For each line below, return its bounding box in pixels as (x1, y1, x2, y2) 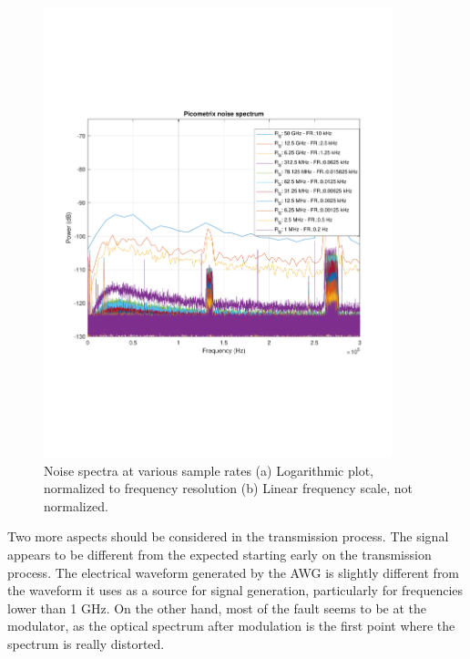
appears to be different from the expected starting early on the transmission (7, 544, 432, 563)
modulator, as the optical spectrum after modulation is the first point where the (7, 616, 455, 635)
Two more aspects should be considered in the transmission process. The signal (7, 527, 449, 546)
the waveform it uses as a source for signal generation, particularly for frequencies (7, 581, 464, 600)
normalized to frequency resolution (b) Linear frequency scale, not (44, 479, 414, 498)
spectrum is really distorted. (7, 633, 165, 653)
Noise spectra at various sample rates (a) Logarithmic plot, (44, 460, 373, 479)
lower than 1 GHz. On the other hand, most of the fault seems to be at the (7, 598, 427, 617)
